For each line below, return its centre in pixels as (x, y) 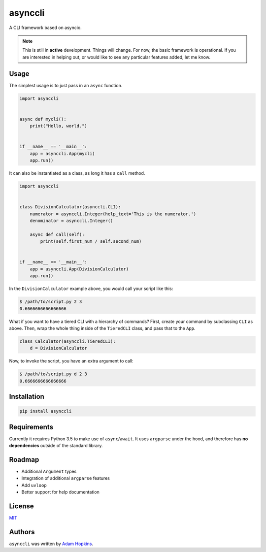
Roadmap (24, 460)
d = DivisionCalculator (58, 348)
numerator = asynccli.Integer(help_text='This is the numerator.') (113, 214)
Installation (27, 397)
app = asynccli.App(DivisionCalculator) (79, 269)
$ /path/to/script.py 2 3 (51, 302)
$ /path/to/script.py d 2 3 (53, 374)
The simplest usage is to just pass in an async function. (66, 85)
